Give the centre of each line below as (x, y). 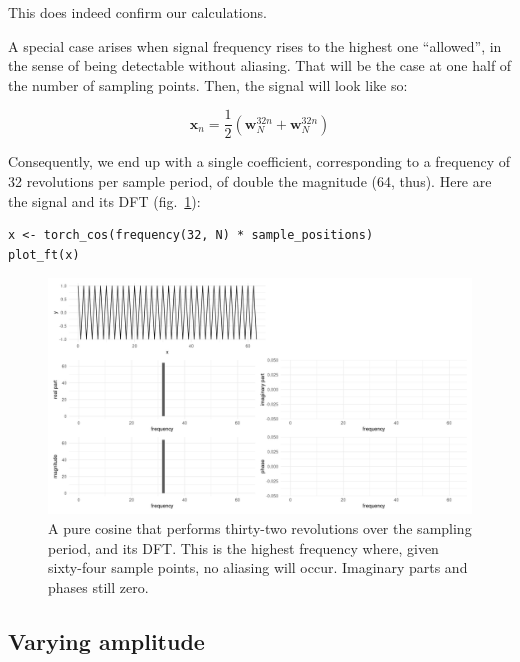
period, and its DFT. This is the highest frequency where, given (243, 547)
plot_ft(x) (44, 254)
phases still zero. (98, 586)
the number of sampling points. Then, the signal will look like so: (208, 84)
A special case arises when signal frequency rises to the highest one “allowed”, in (255, 45)
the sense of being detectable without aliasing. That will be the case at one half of (260, 65)
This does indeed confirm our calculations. (137, 12)
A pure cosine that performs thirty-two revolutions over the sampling (260, 528)
